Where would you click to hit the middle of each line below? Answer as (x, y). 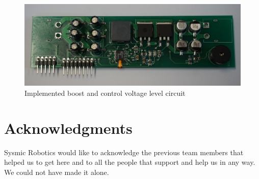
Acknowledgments (68, 128)
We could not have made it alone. (57, 172)
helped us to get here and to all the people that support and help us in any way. (130, 162)
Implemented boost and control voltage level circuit (105, 93)
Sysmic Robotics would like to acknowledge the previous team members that (124, 152)
